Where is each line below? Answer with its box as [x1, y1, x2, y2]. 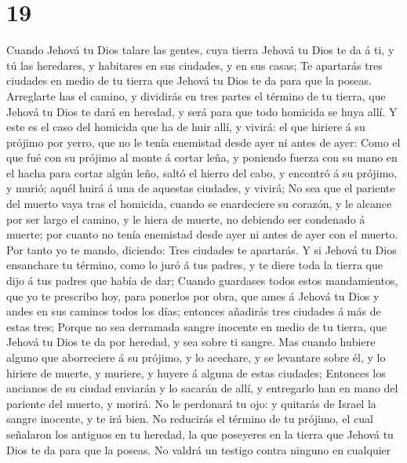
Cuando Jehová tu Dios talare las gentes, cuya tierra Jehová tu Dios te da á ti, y [6, 42, 394, 58]
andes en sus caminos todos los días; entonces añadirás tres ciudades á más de [6, 303, 381, 319]
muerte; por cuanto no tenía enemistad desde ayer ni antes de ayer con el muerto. [6, 226, 398, 242]
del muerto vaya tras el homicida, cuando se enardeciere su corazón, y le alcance [6, 195, 392, 212]
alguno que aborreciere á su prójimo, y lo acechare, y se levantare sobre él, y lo [6, 349, 386, 365]
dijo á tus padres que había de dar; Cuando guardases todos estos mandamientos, [6, 272, 398, 289]
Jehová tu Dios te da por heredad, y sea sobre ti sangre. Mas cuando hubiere [6, 334, 376, 350]
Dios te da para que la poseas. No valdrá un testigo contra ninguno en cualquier [6, 441, 391, 458]
